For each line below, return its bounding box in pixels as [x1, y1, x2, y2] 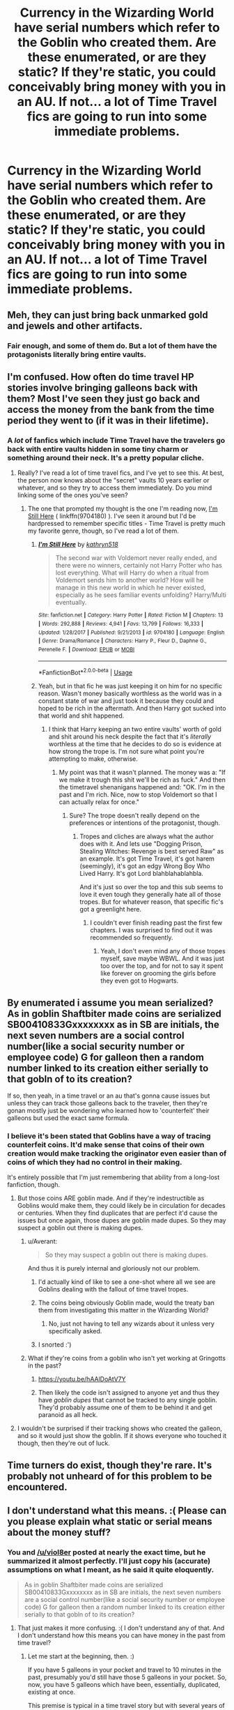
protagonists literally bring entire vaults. [7, 349, 146, 359]
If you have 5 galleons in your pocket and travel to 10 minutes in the [27, 1665, 221, 1674]
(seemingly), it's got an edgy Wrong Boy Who [79, 862, 210, 870]
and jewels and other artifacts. [7, 319, 143, 332]
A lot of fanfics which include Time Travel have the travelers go [7, 435, 226, 445]
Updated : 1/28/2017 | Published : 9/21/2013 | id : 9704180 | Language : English [38, 629, 225, 636]
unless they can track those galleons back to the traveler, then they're [7, 1098, 208, 1107]
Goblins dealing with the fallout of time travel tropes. [38, 1285, 189, 1294]
